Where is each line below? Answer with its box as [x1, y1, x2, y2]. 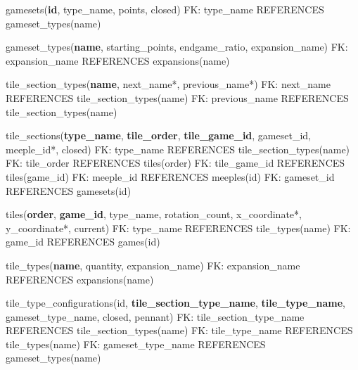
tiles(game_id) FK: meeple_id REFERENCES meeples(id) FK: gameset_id [6, 169, 335, 184]
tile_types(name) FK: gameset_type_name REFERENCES [6, 336, 266, 351]
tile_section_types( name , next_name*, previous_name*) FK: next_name [6, 77, 331, 91]
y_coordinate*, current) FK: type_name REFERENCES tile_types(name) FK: [6, 220, 351, 235]
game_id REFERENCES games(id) [6, 234, 160, 249]
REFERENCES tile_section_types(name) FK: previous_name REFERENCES [6, 90, 349, 105]
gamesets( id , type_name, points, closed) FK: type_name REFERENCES [6, 2, 324, 16]
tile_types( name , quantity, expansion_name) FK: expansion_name [6, 257, 300, 272]
